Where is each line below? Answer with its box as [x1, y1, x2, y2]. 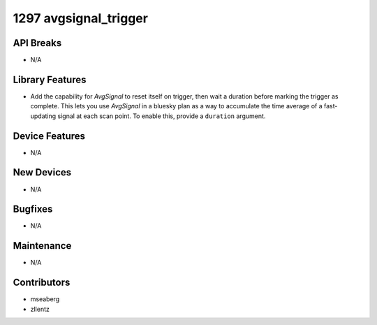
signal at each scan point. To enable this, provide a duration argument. [57, 112, 266, 120]
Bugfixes [13, 203, 53, 215]
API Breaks [13, 37, 62, 49]
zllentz [30, 305, 50, 313]
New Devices [13, 166, 72, 178]
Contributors [13, 277, 71, 289]
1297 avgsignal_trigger [13, 10, 148, 26]
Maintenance [13, 240, 72, 252]
